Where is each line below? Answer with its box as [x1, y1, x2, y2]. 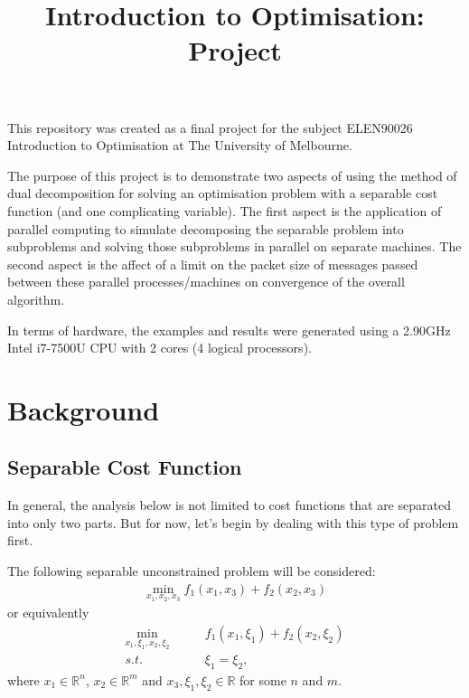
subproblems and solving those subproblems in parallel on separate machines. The [7, 237, 462, 256]
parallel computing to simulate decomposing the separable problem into [7, 219, 404, 238]
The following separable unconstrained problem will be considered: [7, 561, 376, 580]
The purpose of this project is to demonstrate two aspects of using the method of [7, 165, 457, 184]
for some [239, 670, 286, 689]
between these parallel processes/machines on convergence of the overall [7, 272, 405, 291]
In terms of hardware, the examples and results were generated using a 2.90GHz [7, 320, 451, 339]
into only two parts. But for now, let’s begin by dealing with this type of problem [7, 513, 459, 532]
